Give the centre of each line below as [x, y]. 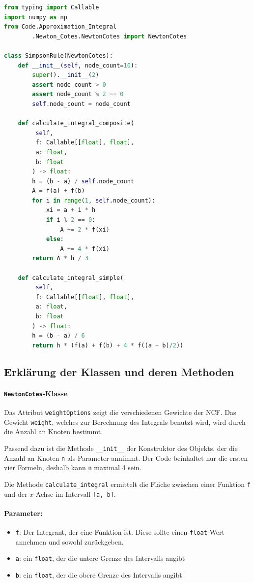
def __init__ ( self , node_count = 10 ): [78, 65]
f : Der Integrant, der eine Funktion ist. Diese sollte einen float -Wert [120, 532]
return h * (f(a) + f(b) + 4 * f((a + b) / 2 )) [108, 345]
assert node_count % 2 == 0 [78, 94]
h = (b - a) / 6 [58, 336]
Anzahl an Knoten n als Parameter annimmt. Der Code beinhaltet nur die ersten [126, 458]
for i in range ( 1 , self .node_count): [94, 200]
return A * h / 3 [60, 258]
